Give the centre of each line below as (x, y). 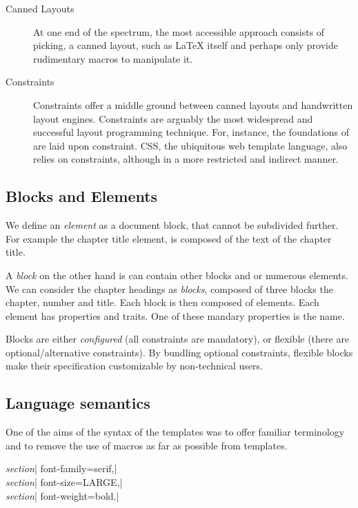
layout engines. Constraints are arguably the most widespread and (173, 118)
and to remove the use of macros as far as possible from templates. (147, 445)
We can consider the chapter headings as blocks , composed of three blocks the (169, 288)
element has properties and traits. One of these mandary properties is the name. (175, 315)
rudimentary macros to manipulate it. (113, 58)
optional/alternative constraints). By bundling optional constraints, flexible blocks (179, 352)
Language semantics (78, 403)
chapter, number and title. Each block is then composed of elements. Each (162, 302)
